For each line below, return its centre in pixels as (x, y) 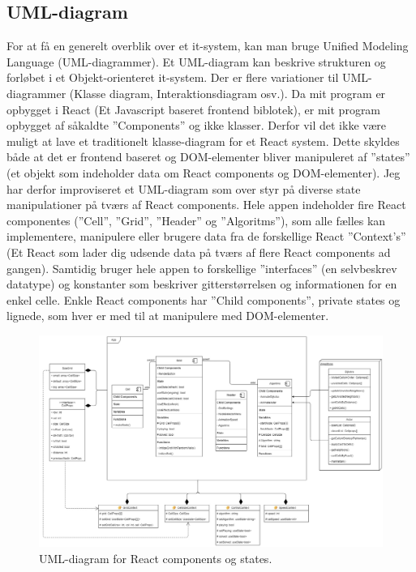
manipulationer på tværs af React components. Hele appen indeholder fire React (206, 205)
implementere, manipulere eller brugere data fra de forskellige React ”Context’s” (206, 236)
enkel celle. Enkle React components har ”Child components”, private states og (204, 299)
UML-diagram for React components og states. (156, 558)
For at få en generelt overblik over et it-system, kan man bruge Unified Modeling (208, 46)
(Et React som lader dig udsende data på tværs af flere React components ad (199, 252)
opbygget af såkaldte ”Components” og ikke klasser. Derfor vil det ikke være (197, 125)
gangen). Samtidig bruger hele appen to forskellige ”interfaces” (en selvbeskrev (202, 268)
